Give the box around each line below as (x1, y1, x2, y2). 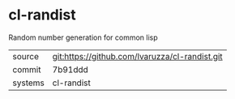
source (12, 50, 39, 62)
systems (12, 77, 45, 88)
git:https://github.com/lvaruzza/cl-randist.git (52, 50, 223, 62)
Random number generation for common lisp (8, 32, 158, 42)
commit (12, 63, 41, 75)
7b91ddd (52, 63, 89, 75)
